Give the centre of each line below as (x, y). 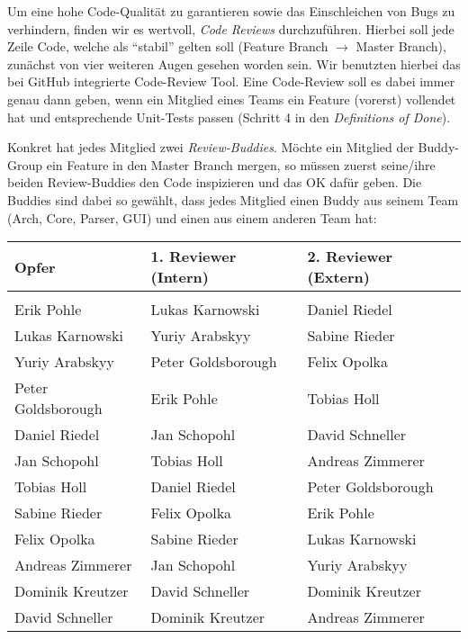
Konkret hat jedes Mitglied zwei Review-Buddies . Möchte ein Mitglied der (211, 147)
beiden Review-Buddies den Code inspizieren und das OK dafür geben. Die (215, 182)
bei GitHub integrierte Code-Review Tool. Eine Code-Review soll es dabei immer (231, 81)
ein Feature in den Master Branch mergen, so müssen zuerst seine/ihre (241, 164)
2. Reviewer (350, 256)
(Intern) (180, 277)
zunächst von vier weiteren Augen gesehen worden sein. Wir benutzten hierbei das (234, 63)
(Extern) (338, 277)
